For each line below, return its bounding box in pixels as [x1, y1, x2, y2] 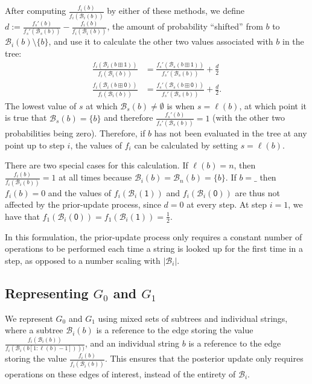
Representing [5, 283, 89, 302]
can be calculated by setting [134, 138, 238, 151]
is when [167, 99, 195, 112]
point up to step [5, 138, 65, 151]
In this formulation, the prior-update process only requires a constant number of [5, 230, 302, 243]
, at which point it [239, 99, 307, 112]
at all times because [59, 171, 132, 184]
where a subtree [5, 324, 63, 336]
